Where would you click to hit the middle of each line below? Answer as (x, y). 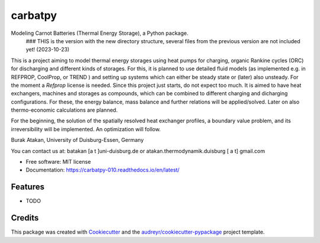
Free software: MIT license (58, 162)
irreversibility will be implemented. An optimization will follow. (86, 129)
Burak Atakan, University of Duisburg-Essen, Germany (77, 140)
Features (28, 187)
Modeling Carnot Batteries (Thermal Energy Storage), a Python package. (100, 33)
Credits (25, 218)
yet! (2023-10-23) (48, 50)
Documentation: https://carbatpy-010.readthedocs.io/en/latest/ (103, 170)
